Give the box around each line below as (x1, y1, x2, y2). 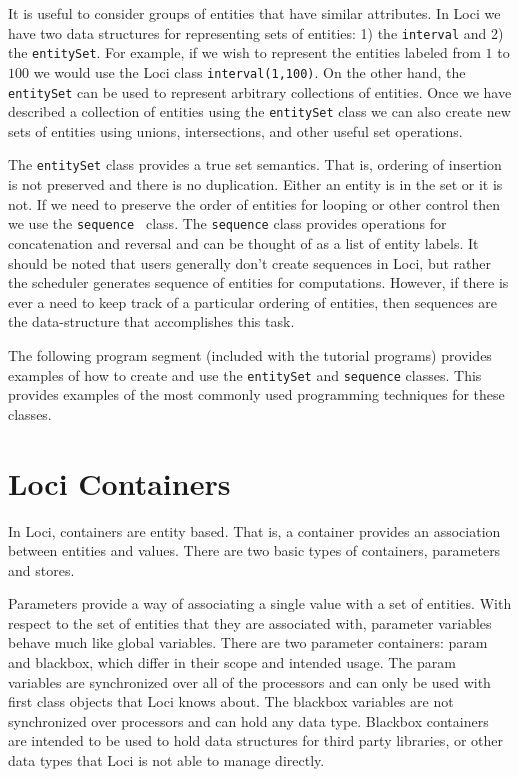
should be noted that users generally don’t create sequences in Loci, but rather (8, 252, 491, 273)
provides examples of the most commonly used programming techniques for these (8, 384, 505, 405)
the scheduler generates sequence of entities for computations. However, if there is (8, 272, 509, 293)
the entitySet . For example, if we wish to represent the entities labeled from (8, 42, 481, 63)
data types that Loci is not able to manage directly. (8, 750, 325, 771)
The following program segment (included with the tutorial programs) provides (8, 344, 492, 365)
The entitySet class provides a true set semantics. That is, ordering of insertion (8, 154, 502, 175)
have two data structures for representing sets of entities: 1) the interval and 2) (8, 22, 504, 43)
